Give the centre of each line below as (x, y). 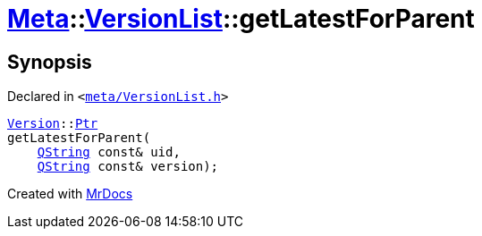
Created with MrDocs (70, 194)
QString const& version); (128, 167)
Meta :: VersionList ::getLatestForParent (241, 19)
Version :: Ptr (53, 124)
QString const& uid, (109, 152)
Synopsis (50, 62)
